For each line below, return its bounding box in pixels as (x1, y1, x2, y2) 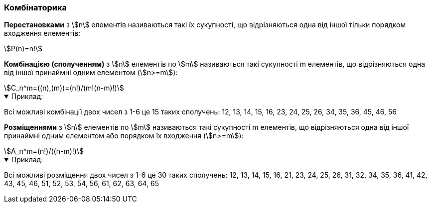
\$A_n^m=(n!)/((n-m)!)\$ (4, 147, 84, 156)
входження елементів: (4, 29, 81, 38)
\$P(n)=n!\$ (4, 44, 43, 53)
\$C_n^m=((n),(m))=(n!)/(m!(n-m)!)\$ (4, 84, 124, 93)
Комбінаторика (4, 2, 67, 12)
